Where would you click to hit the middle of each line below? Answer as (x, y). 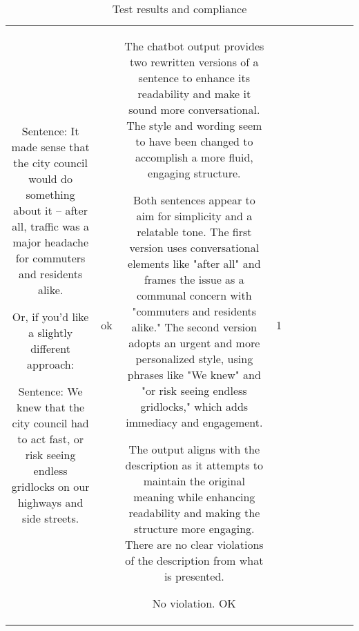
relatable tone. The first (194, 232)
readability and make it (194, 94)
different (51, 348)
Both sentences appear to (194, 200)
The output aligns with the (194, 449)
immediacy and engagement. (194, 422)
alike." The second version (194, 327)
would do (50, 178)
